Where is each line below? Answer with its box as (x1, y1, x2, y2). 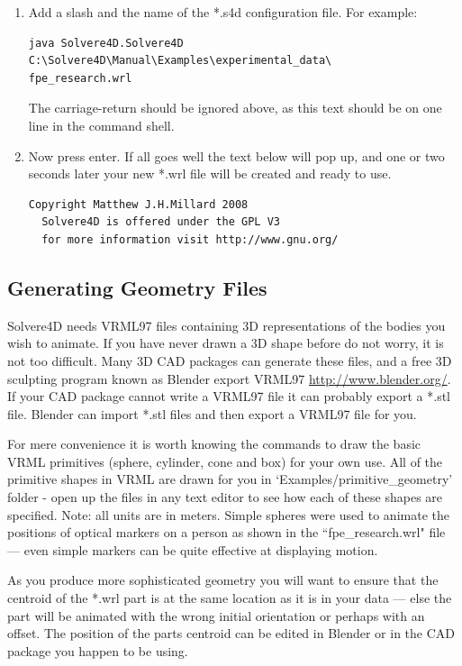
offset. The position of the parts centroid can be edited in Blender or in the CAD (7, 624, 455, 643)
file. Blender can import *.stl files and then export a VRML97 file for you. (7, 404, 417, 423)
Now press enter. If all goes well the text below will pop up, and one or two (28, 146, 445, 165)
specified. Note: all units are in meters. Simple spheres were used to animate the (7, 505, 449, 524)
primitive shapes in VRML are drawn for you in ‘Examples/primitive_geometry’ (7, 470, 453, 488)
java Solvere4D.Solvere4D (28, 36, 184, 50)
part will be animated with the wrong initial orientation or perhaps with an (7, 606, 425, 625)
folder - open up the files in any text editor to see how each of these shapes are (7, 488, 443, 506)
